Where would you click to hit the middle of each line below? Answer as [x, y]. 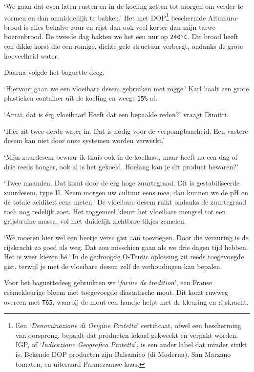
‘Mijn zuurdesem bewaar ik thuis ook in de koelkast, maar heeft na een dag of [121, 156]
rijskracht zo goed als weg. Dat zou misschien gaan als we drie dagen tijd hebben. [126, 247]
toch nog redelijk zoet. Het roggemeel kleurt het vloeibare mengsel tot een [115, 211]
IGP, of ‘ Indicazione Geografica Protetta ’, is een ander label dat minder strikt [131, 344]
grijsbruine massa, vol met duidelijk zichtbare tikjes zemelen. [95, 221]
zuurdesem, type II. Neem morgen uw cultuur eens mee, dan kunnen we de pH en [126, 192]
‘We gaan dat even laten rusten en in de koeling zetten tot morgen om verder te [124, 6]
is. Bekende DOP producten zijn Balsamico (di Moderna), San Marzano [123, 354]
